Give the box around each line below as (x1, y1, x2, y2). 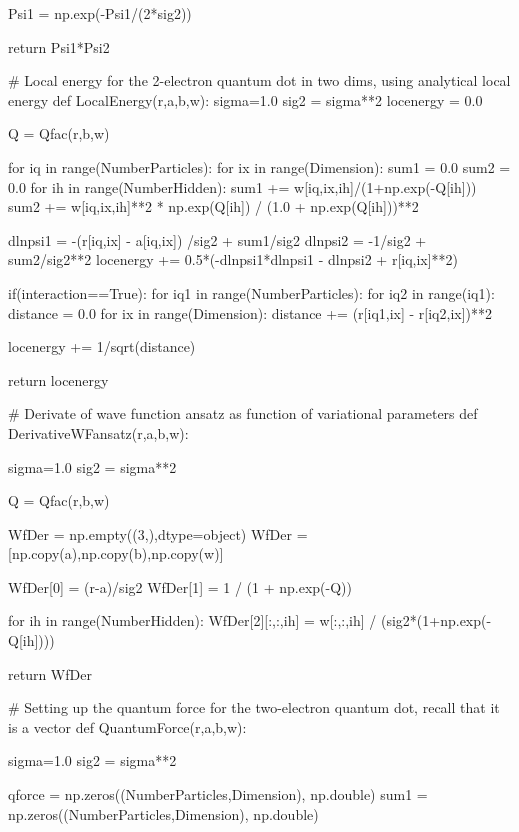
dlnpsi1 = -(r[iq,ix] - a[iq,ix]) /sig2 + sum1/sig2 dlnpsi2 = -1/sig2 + (8, 229, 427, 250)
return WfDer (8, 663, 92, 684)
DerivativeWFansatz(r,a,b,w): (8, 422, 189, 443)
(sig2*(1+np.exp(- (381, 610, 492, 631)
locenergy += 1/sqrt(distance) (8, 336, 196, 357)
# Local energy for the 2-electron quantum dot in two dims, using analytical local (8, 70, 511, 91)
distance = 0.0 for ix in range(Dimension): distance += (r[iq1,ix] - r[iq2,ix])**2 (8, 302, 493, 323)
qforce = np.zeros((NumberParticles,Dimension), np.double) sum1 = (8, 784, 428, 805)
